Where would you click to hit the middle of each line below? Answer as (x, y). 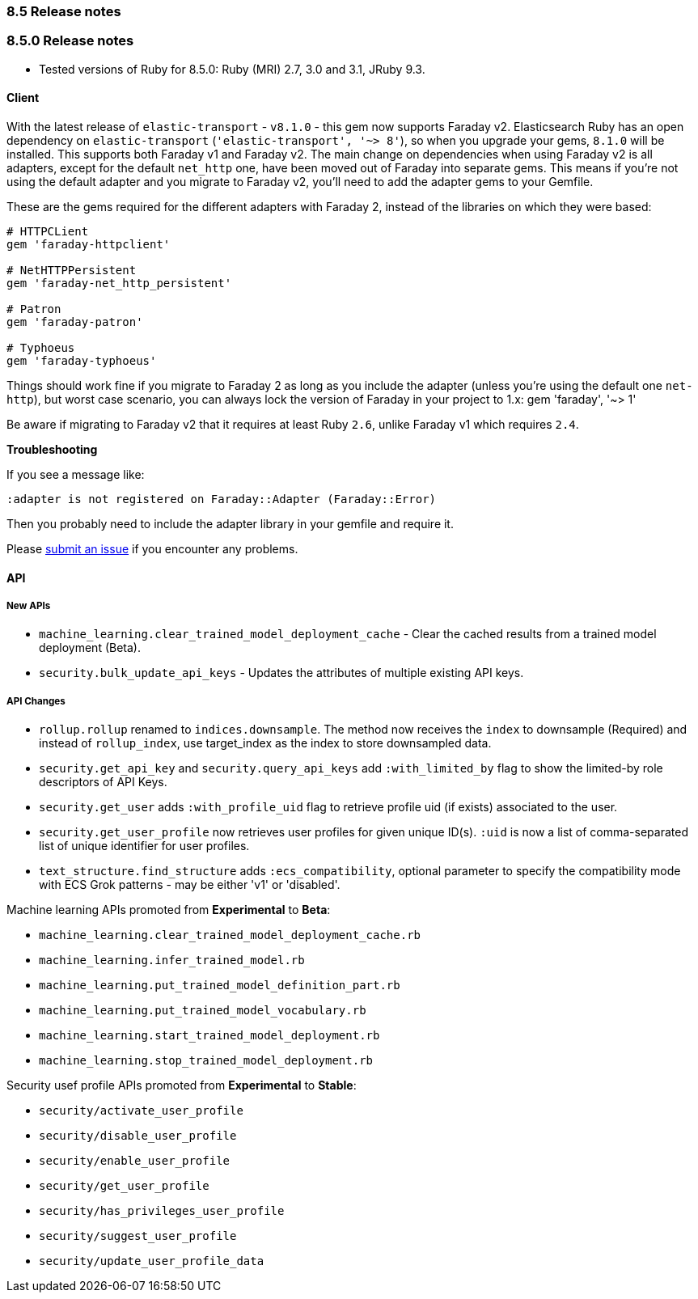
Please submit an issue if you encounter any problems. (152, 548)
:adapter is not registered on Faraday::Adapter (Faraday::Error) (222, 499)
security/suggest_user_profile (138, 1236)
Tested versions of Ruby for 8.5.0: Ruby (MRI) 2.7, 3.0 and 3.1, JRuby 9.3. (232, 69)
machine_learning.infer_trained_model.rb (172, 960)
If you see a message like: (76, 474)
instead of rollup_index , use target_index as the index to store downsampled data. (265, 743)
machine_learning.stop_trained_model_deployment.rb (206, 1061)
